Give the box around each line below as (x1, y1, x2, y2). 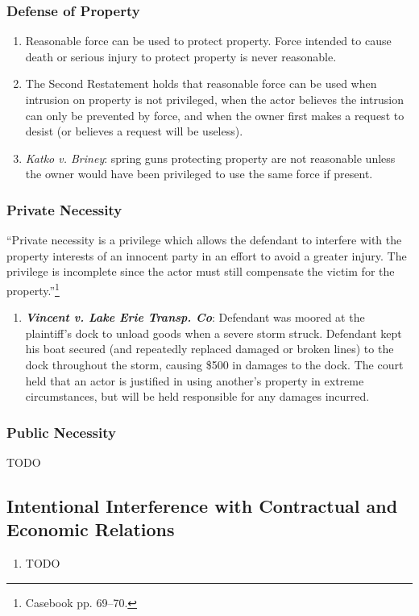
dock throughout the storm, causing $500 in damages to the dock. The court (25, 356, 404, 373)
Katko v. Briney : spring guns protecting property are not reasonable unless (25, 149, 396, 166)
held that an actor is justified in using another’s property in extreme (25, 372, 364, 389)
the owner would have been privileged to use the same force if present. (25, 165, 373, 182)
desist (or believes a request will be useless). (25, 123, 243, 139)
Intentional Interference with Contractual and (6, 493, 398, 518)
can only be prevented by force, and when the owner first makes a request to (25, 106, 404, 123)
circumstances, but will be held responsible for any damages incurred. (25, 388, 370, 405)
